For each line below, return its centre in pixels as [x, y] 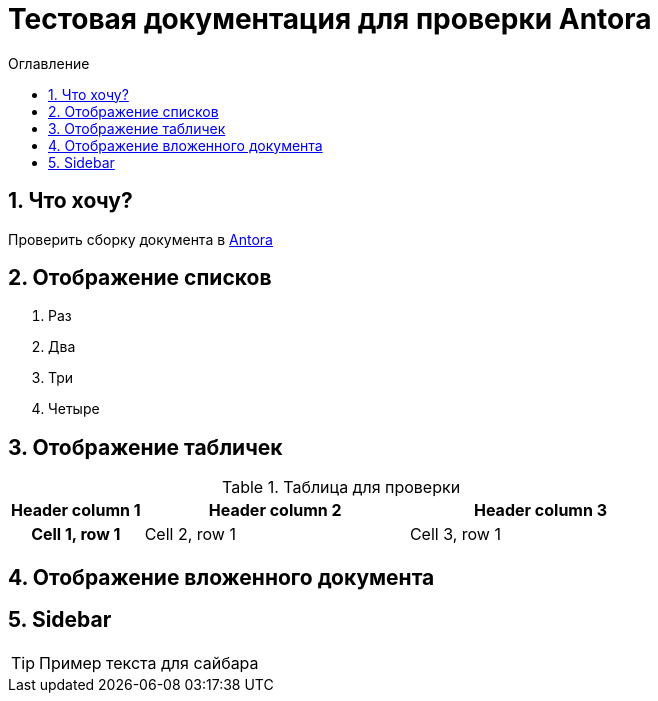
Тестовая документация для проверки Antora [330, 19]
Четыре [74, 409]
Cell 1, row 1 [76, 534]
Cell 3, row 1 [455, 534]
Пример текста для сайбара [149, 662]
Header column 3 [540, 510]
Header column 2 [275, 510]
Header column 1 [76, 510]
